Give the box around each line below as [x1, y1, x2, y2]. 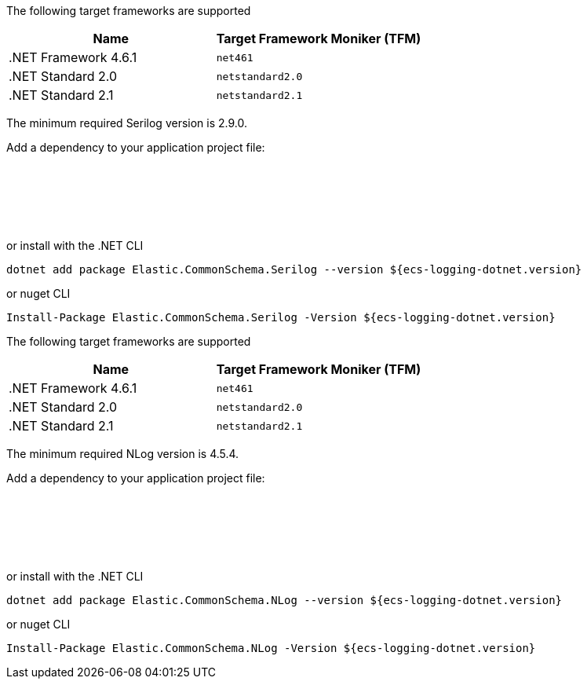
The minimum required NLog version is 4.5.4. [6, 447, 239, 460]
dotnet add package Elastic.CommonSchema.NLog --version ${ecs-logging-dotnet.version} [6, 594, 563, 606]
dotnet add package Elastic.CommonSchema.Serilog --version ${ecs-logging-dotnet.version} [6, 263, 582, 276]
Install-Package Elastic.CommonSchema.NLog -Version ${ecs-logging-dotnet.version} [6, 642, 536, 654]
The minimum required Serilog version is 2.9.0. [6, 116, 247, 130]
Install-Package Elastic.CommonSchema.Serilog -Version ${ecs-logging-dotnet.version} [6, 311, 556, 324]
